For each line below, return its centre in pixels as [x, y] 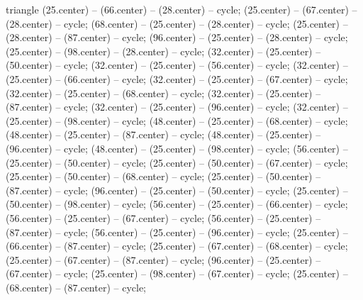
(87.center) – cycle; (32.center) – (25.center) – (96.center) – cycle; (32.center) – [177, 107]
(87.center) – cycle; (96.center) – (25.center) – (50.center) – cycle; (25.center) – [177, 190]
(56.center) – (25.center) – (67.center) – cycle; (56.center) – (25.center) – [163, 217]
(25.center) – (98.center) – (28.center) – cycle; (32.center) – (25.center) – [163, 51]
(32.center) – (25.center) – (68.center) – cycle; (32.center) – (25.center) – [163, 93]
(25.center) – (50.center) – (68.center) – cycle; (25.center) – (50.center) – [163, 176]
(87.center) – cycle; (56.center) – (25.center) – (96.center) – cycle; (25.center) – [177, 232]
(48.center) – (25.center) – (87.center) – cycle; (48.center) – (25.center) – [163, 134]
